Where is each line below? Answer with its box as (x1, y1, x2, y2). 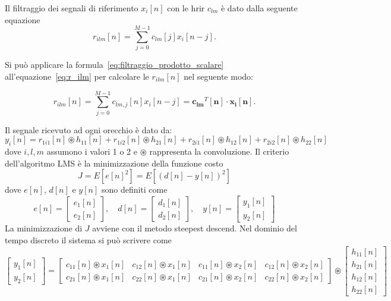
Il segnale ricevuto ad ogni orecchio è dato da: (5, 123, 172, 136)
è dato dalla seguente (220, 2, 298, 14)
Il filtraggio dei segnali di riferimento (5, 2, 138, 14)
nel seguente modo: (184, 70, 253, 82)
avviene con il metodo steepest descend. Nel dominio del (92, 222, 297, 234)
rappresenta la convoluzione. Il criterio (149, 145, 289, 158)
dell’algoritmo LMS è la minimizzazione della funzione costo (5, 156, 223, 169)
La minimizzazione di (5, 222, 83, 234)
